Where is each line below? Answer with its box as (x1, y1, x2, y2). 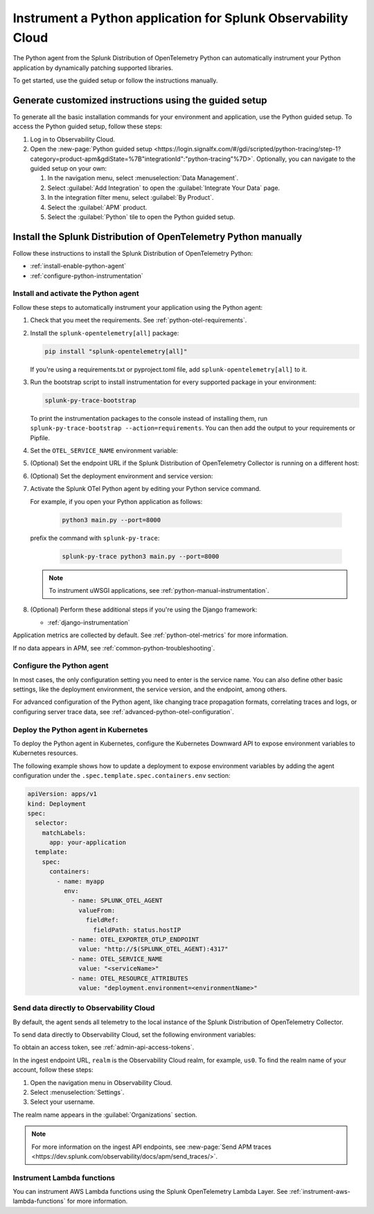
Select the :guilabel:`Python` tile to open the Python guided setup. (47, 212, 235, 221)
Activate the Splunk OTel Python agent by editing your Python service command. (30, 485, 261, 493)
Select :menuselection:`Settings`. (30, 1089, 125, 1096)
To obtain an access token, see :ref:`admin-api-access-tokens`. (12, 1043, 195, 1052)
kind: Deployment (27, 799, 87, 808)
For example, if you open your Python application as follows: (30, 497, 203, 505)
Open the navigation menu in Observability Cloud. (30, 1078, 172, 1086)
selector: (35, 819, 69, 827)
